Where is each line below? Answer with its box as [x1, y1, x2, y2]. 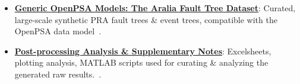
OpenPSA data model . [14, 25, 102, 37]
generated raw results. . [14, 67, 102, 80]
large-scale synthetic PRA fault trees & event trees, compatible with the [14, 13, 277, 25]
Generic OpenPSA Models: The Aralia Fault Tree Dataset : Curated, [14, 2, 296, 14]
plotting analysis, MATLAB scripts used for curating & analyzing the [14, 56, 269, 69]
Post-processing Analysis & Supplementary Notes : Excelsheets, [14, 44, 271, 57]
